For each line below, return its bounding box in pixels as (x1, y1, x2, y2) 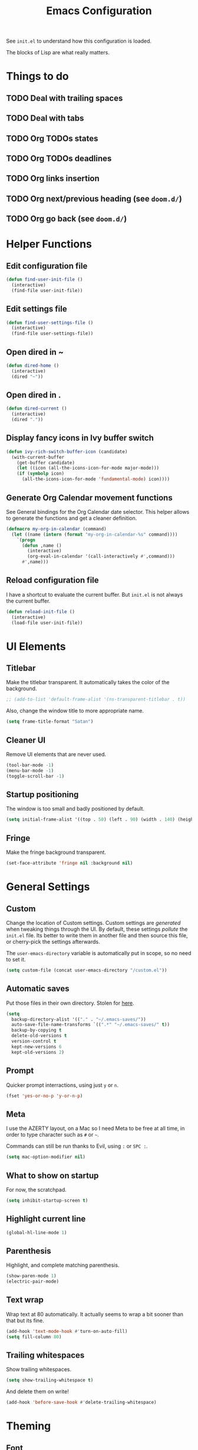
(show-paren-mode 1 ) (6, 1273, 57, 1279)
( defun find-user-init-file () (6, 277, 83, 283)
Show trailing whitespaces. (6, 1366, 72, 1373)
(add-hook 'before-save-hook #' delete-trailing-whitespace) (6, 1400, 157, 1406)
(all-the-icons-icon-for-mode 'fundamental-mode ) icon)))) (21, 476, 170, 483)
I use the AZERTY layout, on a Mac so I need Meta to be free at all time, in (6, 1125, 185, 1132)
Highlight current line (6, 1214, 86, 1224)
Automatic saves (6, 983, 70, 994)
